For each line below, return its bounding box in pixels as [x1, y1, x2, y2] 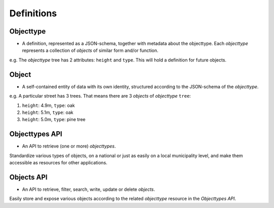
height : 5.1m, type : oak [22, 109, 74, 115]
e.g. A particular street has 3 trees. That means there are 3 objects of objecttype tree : [9, 93, 191, 99]
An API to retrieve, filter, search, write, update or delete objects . [22, 186, 155, 192]
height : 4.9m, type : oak [22, 102, 75, 108]
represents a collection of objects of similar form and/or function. [22, 47, 159, 53]
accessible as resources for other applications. [9, 160, 108, 165]
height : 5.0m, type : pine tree [22, 116, 86, 123]
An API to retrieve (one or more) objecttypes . [22, 143, 116, 150]
